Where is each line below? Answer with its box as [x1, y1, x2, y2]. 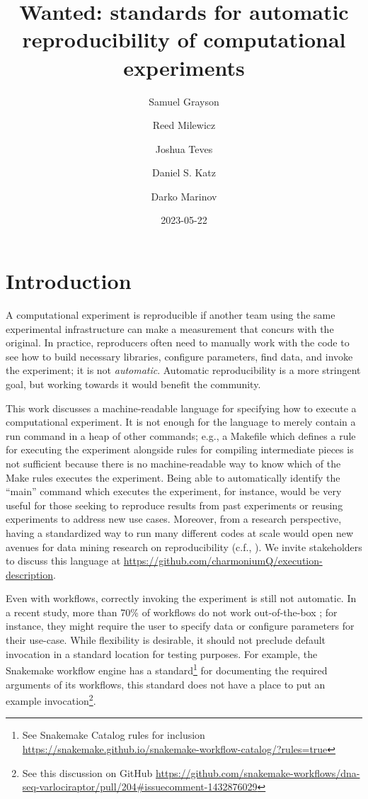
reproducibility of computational [22, 25, 346, 54]
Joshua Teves [155, 141, 213, 156]
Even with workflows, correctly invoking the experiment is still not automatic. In [6, 591, 357, 606]
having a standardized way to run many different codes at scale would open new [6, 525, 354, 540]
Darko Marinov [151, 188, 217, 203]
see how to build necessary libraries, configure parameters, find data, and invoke [6, 348, 353, 363]
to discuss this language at [6, 553, 121, 568]
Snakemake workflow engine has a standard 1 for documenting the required [6, 661, 328, 677]
